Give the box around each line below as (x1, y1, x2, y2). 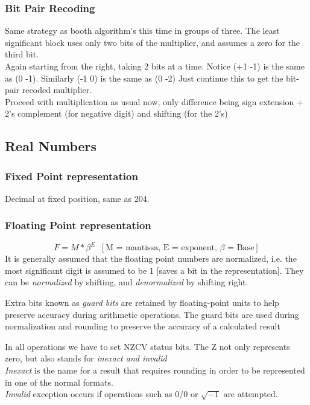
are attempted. (223, 387, 278, 400)
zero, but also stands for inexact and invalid (5, 352, 167, 364)
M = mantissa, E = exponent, (106, 244, 217, 253)
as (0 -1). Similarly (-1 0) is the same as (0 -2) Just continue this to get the (5, 71, 283, 84)
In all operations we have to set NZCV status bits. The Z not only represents (5, 340, 290, 352)
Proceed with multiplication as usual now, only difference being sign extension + (5, 95, 303, 108)
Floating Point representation (5, 218, 151, 233)
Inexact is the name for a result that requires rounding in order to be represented (5, 364, 305, 377)
